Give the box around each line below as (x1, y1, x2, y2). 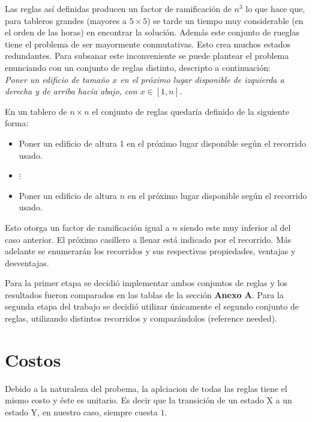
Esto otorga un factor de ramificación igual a (5, 221, 170, 233)
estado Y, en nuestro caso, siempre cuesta (5, 405, 158, 418)
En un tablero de (5, 105, 67, 117)
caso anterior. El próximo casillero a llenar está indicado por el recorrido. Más (5, 233, 292, 245)
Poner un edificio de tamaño (5, 73, 110, 85)
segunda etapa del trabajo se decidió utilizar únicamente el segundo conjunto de (5, 300, 299, 313)
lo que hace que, (245, 2, 305, 14)
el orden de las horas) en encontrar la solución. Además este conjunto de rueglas (5, 26, 300, 38)
